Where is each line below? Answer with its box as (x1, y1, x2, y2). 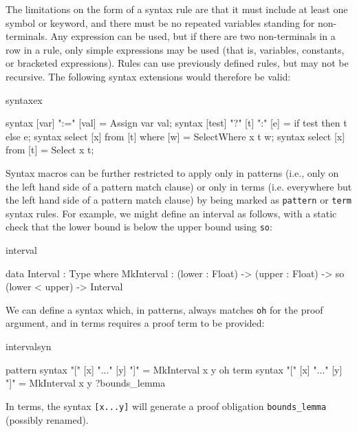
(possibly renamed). (6, 412, 89, 426)
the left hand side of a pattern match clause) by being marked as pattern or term (6, 193, 351, 207)
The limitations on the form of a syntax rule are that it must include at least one (6, 2, 348, 16)
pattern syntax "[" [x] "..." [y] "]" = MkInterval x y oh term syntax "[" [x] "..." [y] (6, 362, 343, 376)
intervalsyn (6, 339, 52, 354)
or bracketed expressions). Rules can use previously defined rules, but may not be (6, 56, 349, 70)
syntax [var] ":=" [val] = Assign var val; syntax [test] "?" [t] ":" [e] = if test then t (6, 116, 347, 130)
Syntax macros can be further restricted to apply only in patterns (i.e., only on (6, 165, 339, 180)
